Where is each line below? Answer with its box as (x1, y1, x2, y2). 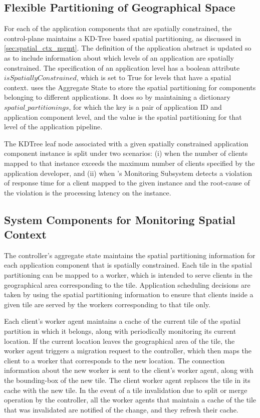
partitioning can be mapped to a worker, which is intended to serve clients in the (4, 270, 252, 280)
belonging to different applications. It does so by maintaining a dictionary (4, 92, 230, 102)
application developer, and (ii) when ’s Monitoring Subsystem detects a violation (4, 167, 252, 178)
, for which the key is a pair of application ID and (69, 101, 222, 112)
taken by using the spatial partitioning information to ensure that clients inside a (4, 289, 253, 300)
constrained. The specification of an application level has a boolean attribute (4, 62, 240, 73)
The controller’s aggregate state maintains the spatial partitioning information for (4, 250, 255, 260)
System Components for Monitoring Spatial (4, 212, 235, 227)
